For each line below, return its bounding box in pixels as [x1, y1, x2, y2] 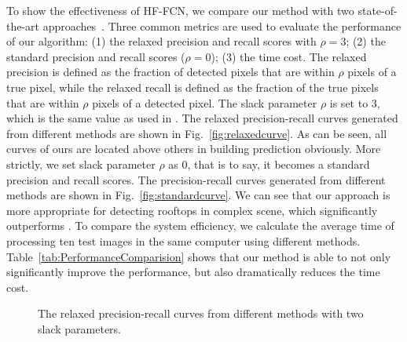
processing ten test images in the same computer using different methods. [6, 232, 361, 249]
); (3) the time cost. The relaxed [211, 48, 367, 64]
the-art [6, 17, 40, 34]
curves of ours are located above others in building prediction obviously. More [6, 140, 381, 157]
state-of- [357, 2, 398, 18]
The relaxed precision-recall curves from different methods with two [38, 305, 364, 322]
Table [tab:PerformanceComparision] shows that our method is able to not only [6, 248, 391, 264]
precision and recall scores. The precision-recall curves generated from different [6, 171, 386, 187]
